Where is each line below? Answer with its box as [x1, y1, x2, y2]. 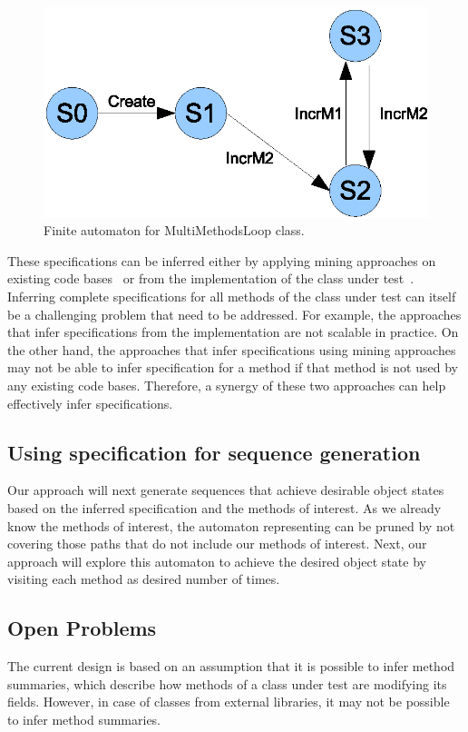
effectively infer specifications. [7, 393, 173, 412]
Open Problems [7, 614, 157, 642]
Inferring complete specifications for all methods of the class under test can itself [7, 286, 456, 305]
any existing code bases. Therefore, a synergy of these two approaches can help [7, 375, 446, 394]
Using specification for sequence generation [7, 438, 421, 466]
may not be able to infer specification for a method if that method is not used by [7, 358, 458, 377]
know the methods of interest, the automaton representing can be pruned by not [7, 516, 455, 535]
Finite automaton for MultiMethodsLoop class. [44, 221, 305, 240]
